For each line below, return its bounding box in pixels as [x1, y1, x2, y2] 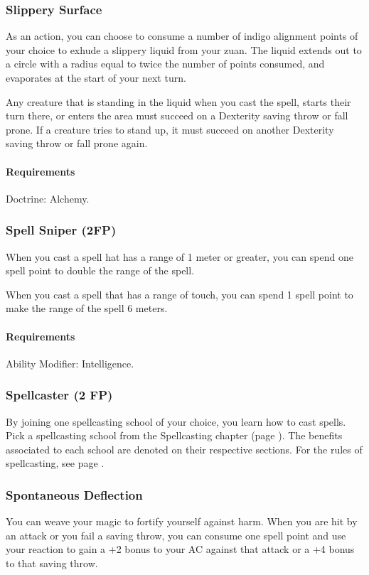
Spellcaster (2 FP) [6, 386, 113, 404]
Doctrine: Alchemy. [6, 190, 90, 205]
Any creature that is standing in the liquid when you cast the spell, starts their [6, 94, 351, 109]
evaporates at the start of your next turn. [6, 70, 186, 85]
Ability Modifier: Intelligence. [6, 355, 134, 370]
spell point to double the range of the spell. [6, 263, 195, 278]
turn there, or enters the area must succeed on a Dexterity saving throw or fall [6, 108, 348, 123]
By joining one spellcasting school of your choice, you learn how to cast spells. [6, 414, 346, 429]
